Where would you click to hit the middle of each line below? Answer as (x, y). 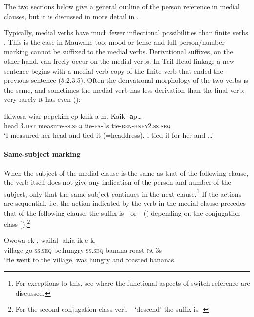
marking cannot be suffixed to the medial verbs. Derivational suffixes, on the (118, 51)
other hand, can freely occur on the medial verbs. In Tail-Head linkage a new (119, 61)
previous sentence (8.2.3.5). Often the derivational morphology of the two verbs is (126, 80)
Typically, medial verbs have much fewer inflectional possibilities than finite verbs (126, 32)
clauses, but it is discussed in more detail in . (71, 16)
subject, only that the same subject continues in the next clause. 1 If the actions (123, 193)
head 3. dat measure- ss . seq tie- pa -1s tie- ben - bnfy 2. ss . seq (87, 125)
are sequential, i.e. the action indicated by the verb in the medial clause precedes (125, 203)
